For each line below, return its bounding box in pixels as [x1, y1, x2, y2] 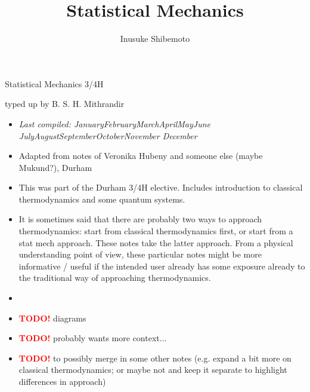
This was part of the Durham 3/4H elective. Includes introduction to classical [18, 181, 303, 194]
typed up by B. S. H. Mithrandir [5, 97, 125, 110]
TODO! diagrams [18, 311, 86, 324]
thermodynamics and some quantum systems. [18, 192, 185, 205]
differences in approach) [18, 375, 106, 387]
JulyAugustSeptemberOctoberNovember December [18, 129, 197, 142]
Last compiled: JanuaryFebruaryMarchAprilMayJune [18, 117, 210, 130]
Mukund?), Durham [18, 161, 92, 173]
